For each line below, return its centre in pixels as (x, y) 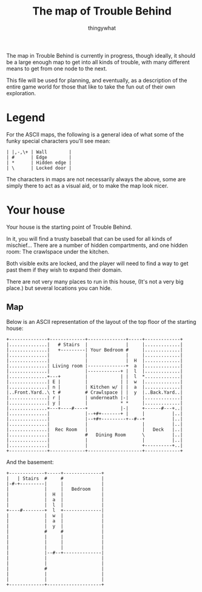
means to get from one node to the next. (57, 69)
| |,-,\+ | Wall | (39, 152)
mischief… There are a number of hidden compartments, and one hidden (97, 245)
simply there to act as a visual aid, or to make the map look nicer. (87, 186)
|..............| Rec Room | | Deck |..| (95, 429)
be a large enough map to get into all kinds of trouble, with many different (98, 62)
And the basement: (30, 462)
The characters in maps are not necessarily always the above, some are (96, 179)
